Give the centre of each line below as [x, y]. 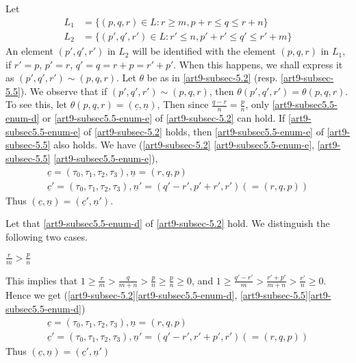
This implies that [42, 280]
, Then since [183, 104]
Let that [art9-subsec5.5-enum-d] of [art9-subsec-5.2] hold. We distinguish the [168, 223]
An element [29, 51]
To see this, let [36, 104]
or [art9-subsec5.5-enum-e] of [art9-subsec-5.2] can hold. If [164, 118]
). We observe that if [64, 91]
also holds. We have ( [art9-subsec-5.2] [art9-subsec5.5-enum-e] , [184, 145]
